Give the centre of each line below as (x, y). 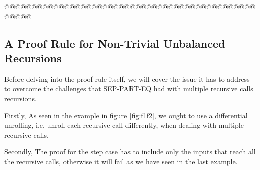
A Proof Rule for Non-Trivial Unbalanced (115, 43)
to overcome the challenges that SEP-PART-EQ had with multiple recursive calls (129, 89)
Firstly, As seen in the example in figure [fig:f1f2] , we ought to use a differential (126, 115)
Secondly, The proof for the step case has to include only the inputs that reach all (130, 152)
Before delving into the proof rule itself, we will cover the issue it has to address (127, 78)
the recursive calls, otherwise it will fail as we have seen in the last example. (121, 161)
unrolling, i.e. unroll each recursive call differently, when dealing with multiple (124, 125)
